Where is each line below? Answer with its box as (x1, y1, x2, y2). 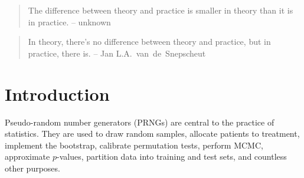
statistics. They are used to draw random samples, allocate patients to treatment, (5, 127, 300, 140)
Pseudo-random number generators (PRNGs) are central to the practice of (5, 116, 274, 128)
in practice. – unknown (28, 15, 111, 28)
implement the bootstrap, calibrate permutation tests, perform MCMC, (5, 139, 263, 151)
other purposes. (5, 161, 60, 174)
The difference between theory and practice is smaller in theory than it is (28, 4, 293, 16)
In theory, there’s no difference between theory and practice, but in (28, 35, 271, 48)
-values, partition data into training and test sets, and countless (56, 150, 287, 163)
